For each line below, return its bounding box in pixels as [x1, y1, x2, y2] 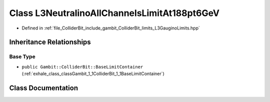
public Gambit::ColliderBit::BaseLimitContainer [21, 64, 143, 69]
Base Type [9, 53, 35, 60]
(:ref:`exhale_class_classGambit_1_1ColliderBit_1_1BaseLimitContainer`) [21, 70, 164, 77]
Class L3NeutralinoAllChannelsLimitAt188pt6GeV [9, 7, 220, 18]
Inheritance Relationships [9, 38, 91, 46]
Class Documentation [9, 83, 78, 92]
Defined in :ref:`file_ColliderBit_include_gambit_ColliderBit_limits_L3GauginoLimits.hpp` [21, 25, 200, 31]
